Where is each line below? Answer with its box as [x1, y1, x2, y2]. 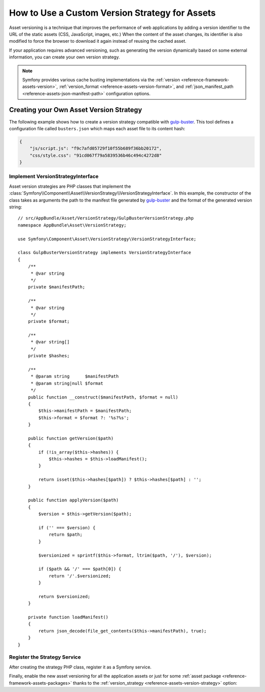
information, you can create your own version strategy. [9, 54, 120, 60]
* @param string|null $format [30, 380, 104, 386]
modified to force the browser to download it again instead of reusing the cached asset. [9, 38, 186, 44]
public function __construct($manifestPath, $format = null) [27, 394, 179, 400]
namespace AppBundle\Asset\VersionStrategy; [18, 222, 127, 228]
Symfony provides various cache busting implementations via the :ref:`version [22, 77, 180, 83]
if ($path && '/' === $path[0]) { [38, 566, 122, 572]
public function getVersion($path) [27, 435, 114, 441]
